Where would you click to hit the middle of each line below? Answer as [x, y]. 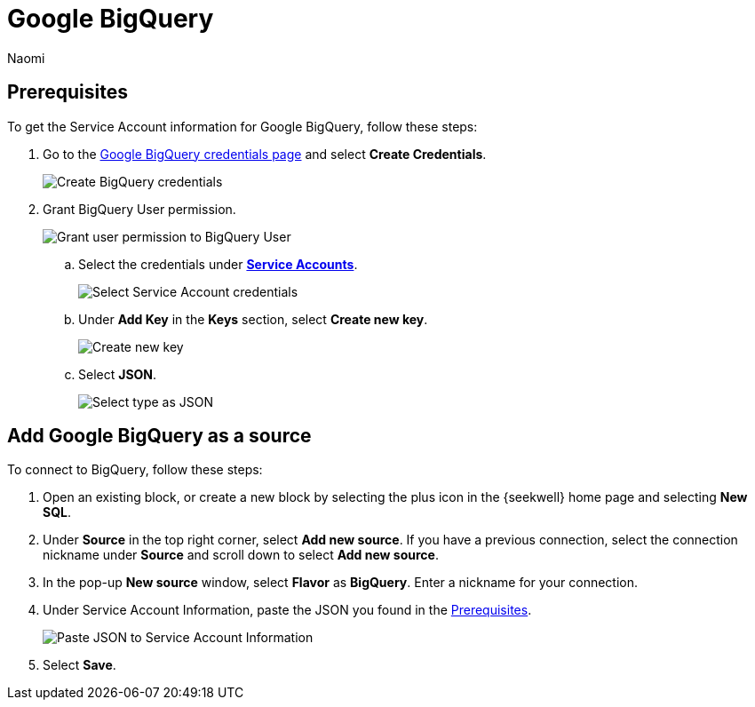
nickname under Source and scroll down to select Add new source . [241, 555]
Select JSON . [118, 374]
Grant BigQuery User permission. [139, 209]
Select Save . [79, 665]
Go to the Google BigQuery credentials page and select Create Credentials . [265, 154]
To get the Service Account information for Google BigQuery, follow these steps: [242, 126]
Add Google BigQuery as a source [159, 436]
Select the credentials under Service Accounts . [218, 264]
